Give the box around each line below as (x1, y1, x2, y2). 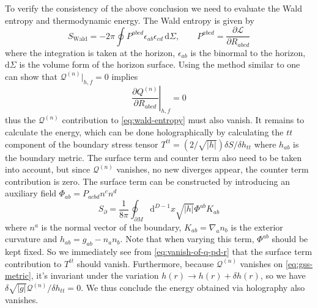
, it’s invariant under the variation (31, 269, 159, 282)
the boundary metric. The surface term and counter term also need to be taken (5, 151, 302, 163)
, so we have (260, 269, 306, 282)
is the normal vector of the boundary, (41, 220, 182, 233)
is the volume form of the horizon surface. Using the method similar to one (19, 58, 300, 71)
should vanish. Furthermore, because (76, 257, 214, 270)
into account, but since (5, 163, 91, 176)
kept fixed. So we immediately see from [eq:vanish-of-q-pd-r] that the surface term (5, 245, 312, 258)
